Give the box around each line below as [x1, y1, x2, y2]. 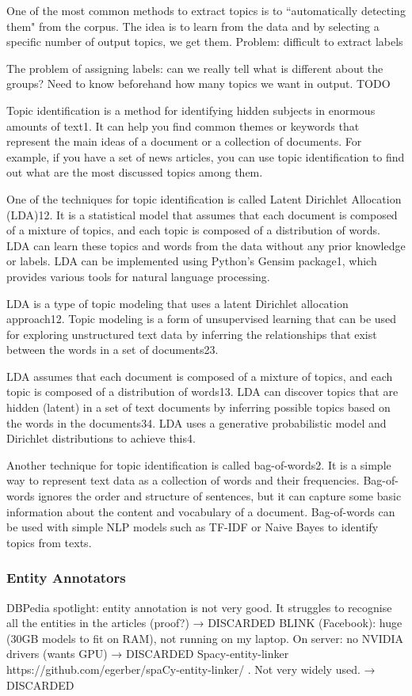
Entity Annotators [6, 568, 126, 588]
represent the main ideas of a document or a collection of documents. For [6, 133, 362, 150]
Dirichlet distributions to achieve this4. [6, 430, 196, 447]
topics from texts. [6, 534, 92, 550]
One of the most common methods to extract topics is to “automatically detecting [6, 2, 406, 18]
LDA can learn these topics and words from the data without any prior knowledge [6, 237, 406, 253]
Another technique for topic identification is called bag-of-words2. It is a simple [6, 456, 391, 473]
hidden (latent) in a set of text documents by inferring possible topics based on [6, 399, 391, 416]
